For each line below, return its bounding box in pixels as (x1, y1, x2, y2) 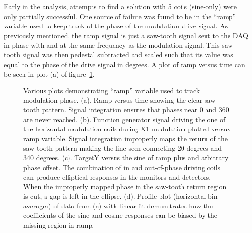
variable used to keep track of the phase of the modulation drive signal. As (4, 21, 228, 31)
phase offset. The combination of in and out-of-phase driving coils (23, 162, 221, 172)
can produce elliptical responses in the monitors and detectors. (23, 172, 211, 182)
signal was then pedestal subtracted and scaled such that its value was (22, 49, 233, 59)
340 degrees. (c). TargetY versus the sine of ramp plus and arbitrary (23, 152, 229, 162)
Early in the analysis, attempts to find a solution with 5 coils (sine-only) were (4, 1, 237, 11)
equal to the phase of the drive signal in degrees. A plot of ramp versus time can (4, 59, 245, 69)
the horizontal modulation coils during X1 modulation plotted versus (23, 124, 230, 134)
